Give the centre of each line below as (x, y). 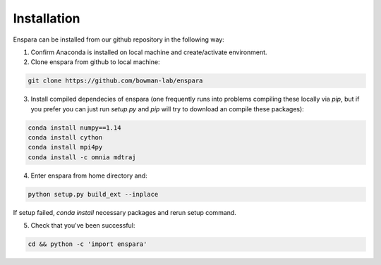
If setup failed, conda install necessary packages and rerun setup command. (125, 212)
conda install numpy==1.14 (74, 128)
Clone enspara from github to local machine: (95, 62)
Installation (47, 18)
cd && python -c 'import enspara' (87, 244)
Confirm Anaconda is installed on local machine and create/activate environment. (149, 52)
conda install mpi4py (65, 147)
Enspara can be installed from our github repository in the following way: (119, 39)
